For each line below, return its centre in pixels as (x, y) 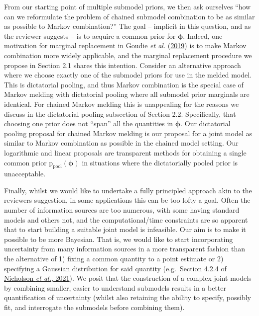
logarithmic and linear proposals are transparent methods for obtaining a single (125, 152)
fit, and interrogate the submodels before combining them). (94, 307)
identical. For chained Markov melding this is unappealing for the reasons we (122, 104)
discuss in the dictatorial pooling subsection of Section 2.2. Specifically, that (120, 114)
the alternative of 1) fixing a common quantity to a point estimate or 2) (114, 259)
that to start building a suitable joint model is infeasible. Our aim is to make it (125, 229)
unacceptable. (25, 174)
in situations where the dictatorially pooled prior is (160, 162)
